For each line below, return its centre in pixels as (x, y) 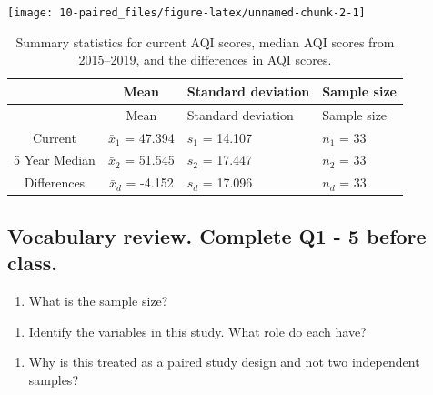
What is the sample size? (98, 300)
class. (32, 263)
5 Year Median (55, 160)
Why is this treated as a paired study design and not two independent (224, 362)
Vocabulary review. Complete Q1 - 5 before (217, 235)
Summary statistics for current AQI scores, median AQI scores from (205, 41)
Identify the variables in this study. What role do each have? (197, 331)
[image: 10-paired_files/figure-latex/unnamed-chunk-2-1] (186, 13)
